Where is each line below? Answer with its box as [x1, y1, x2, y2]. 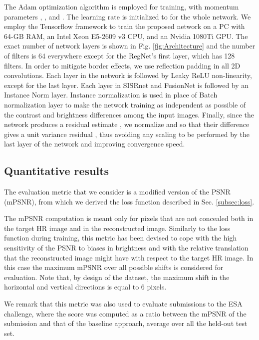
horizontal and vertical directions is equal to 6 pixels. [4, 281, 167, 292]
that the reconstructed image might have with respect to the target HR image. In [4, 252, 254, 262]
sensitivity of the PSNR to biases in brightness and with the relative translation [4, 242, 249, 253]
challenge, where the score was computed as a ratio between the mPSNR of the [4, 308, 247, 318]
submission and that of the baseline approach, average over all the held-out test [4, 318, 248, 328]
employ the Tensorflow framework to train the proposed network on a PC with [4, 21, 245, 31]
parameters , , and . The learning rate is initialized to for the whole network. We [4, 11, 251, 21]
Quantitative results [4, 163, 109, 178]
